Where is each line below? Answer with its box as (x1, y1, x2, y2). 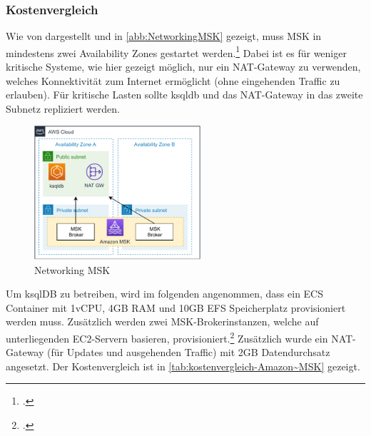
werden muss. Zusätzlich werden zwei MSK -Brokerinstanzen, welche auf (6, 314, 319, 329)
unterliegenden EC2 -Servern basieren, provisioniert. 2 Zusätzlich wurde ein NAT (6, 328, 353, 345)
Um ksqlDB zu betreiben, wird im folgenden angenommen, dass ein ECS (6, 286, 324, 301)
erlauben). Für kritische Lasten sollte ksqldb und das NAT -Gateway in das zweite (6, 87, 363, 102)
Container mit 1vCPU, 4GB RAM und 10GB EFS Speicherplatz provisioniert (6, 300, 346, 315)
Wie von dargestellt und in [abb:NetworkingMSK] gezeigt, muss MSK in (6, 29, 322, 44)
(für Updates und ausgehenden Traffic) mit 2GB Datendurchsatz (47, 345, 330, 360)
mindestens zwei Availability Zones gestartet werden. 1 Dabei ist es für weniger (6, 43, 347, 60)
